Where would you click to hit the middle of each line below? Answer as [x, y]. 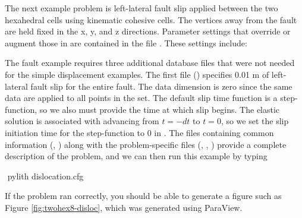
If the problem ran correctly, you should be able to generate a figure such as [143, 196]
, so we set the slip [255, 121]
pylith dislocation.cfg [45, 176]
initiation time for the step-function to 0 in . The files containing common [139, 132]
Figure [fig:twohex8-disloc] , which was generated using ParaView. [124, 207]
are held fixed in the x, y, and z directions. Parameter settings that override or [148, 31]
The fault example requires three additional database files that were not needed [150, 63]
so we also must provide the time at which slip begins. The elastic [160, 109]
